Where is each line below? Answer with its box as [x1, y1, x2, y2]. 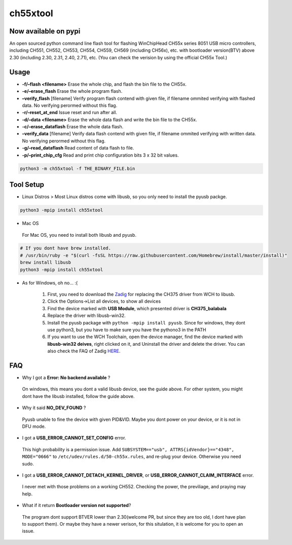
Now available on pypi [9, 27, 81, 35]
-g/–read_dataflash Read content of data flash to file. [22, 145, 134, 151]
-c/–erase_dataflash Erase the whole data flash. [22, 124, 124, 130]
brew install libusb [20, 260, 71, 266]
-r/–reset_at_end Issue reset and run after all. [22, 110, 118, 116]
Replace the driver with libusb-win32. [47, 312, 126, 319]
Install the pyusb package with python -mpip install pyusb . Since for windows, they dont [47, 319, 245, 325]
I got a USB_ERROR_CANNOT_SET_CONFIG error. [22, 435, 126, 441]
